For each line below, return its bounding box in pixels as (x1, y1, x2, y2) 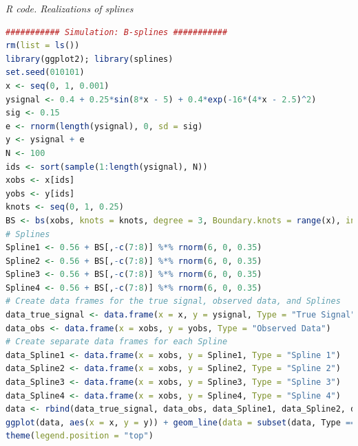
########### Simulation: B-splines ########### (6, 27, 228, 37)
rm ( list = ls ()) (6, 41, 80, 51)
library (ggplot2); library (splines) (6, 54, 173, 64)
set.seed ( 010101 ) (6, 67, 85, 78)
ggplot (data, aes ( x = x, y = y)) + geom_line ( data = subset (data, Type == (6, 417, 356, 427)
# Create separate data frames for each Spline (6, 337, 228, 347)
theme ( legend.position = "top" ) (6, 431, 154, 441)
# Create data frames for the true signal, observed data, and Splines (6, 296, 341, 306)
